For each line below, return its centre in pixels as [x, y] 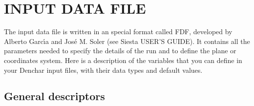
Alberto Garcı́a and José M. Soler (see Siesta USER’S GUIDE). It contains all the [127, 41]
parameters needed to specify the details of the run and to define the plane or [120, 51]
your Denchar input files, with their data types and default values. [103, 70]
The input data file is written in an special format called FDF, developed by [118, 32]
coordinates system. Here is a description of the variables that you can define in [123, 60]
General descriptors [54, 96]
